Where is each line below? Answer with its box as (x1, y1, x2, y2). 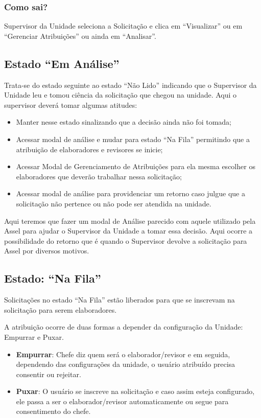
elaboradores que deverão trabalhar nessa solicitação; (16, 171, 182, 181)
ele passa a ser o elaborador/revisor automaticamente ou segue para (16, 396, 229, 406)
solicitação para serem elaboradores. (4, 304, 117, 315)
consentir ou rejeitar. (16, 368, 81, 379)
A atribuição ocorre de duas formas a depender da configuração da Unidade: (4, 321, 243, 332)
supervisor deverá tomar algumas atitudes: (4, 99, 137, 110)
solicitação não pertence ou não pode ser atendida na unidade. (16, 198, 211, 208)
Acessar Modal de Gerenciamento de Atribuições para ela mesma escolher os (16, 161, 255, 172)
